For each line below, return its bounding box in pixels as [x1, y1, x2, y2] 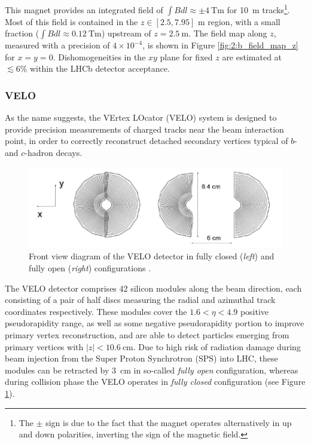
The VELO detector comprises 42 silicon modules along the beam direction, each [5, 281, 302, 294]
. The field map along [188, 27, 267, 39]
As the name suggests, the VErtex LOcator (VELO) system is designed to [5, 111, 277, 124]
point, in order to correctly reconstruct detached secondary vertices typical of [5, 134, 288, 147]
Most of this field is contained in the [5, 15, 138, 27]
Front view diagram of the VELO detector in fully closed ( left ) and [29, 250, 275, 262]
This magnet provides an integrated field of [5, 3, 163, 16]
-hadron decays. [25, 146, 83, 159]
